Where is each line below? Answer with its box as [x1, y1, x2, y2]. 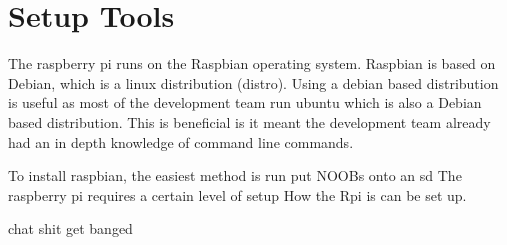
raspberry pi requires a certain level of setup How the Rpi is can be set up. [8, 184, 467, 205]
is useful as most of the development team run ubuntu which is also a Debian [8, 92, 482, 113]
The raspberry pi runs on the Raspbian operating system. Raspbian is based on [8, 53, 496, 74]
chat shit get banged [8, 218, 133, 239]
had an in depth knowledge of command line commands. [8, 131, 354, 152]
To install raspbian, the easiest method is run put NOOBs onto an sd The [8, 165, 462, 186]
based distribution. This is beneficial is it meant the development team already [8, 111, 491, 132]
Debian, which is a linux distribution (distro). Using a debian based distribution [8, 72, 499, 93]
